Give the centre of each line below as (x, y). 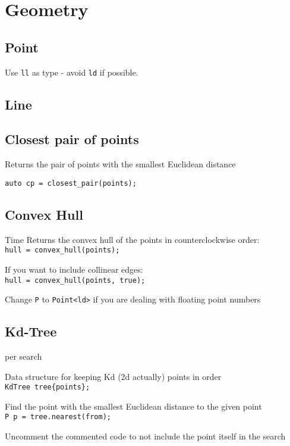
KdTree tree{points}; (48, 387)
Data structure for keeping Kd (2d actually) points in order (113, 376)
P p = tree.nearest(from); (58, 417)
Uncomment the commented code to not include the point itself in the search (145, 436)
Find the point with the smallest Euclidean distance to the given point (133, 406)
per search (23, 356)
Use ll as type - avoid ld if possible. (72, 72)
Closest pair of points (72, 139)
